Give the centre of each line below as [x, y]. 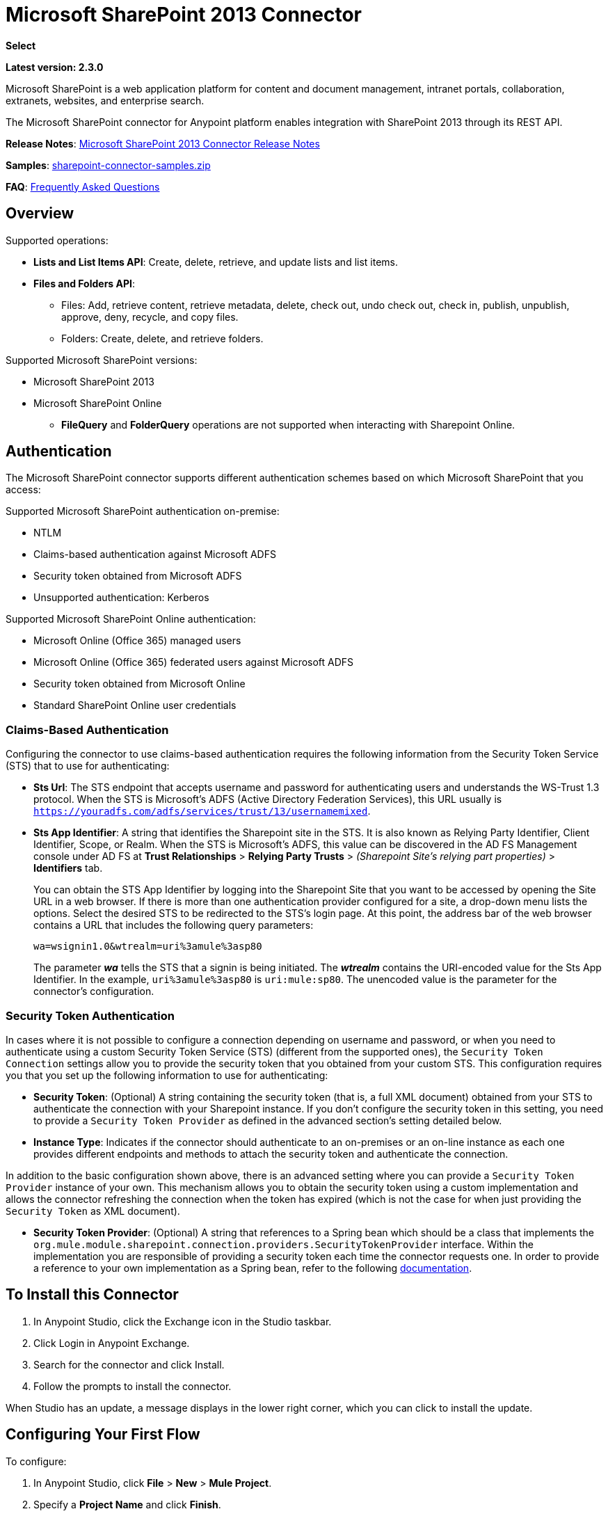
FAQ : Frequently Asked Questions [83, 186]
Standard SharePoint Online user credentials [135, 705]
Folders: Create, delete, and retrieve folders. [162, 338]
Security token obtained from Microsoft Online [139, 684]
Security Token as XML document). [93, 1211]
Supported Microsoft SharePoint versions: [102, 360]
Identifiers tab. [68, 868]
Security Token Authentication [90, 1015]
